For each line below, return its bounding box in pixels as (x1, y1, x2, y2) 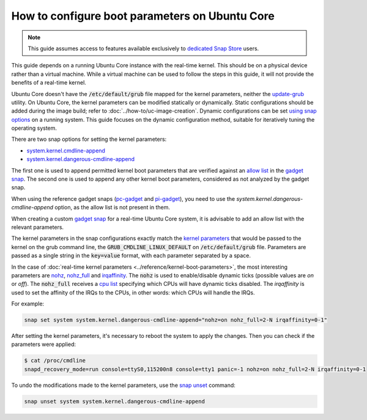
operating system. (11, 124, 57, 132)
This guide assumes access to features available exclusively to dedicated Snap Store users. (28, 45, 259, 52)
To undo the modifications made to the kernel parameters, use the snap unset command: (11, 381, 235, 389)
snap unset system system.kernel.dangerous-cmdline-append (24, 398, 205, 405)
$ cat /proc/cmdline (24, 357, 86, 364)
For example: (11, 300, 45, 307)
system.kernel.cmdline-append (26, 147, 105, 154)
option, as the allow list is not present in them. (54, 204, 171, 211)
